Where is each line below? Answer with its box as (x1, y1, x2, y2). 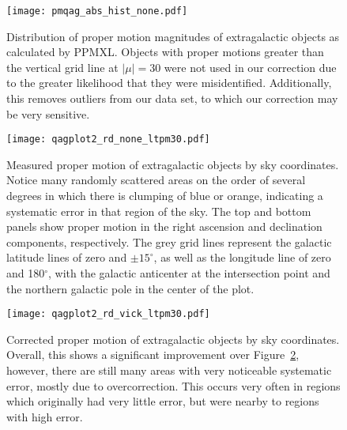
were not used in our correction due (164, 58, 337, 75)
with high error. (6, 408, 83, 424)
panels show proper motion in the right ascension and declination (6, 218, 322, 235)
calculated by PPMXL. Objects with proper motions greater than (6, 43, 324, 60)
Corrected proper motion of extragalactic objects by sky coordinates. (6, 330, 340, 347)
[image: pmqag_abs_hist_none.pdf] (6, 6, 188, 17)
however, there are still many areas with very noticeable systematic (6, 362, 332, 379)
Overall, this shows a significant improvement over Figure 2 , (6, 346, 300, 363)
